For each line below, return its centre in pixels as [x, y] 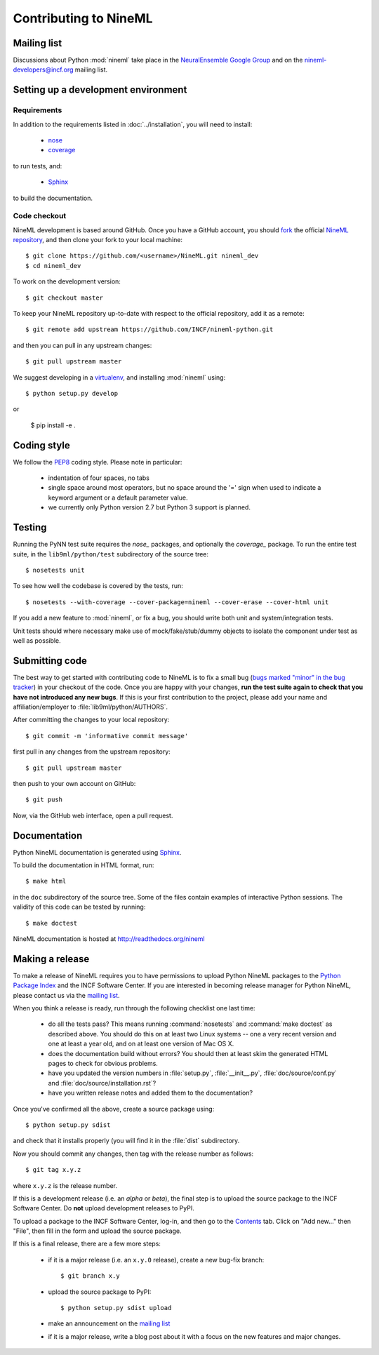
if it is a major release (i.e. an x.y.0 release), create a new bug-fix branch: [156, 1260]
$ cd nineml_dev [53, 266]
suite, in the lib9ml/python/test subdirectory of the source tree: [111, 554]
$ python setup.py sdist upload [116, 1308]
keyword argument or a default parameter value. [118, 498]
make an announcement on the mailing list [109, 1323]
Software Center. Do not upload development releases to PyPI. [104, 1208]
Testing [30, 527]
